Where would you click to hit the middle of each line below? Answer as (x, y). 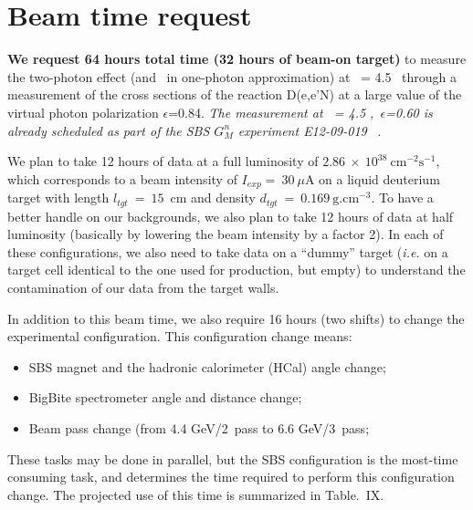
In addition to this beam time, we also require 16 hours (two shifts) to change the (236, 318)
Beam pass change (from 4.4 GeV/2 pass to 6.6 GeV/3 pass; (199, 427)
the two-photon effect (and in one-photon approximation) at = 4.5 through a (232, 76)
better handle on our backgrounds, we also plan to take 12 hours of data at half (231, 216)
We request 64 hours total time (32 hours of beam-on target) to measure (237, 59)
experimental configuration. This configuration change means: (180, 336)
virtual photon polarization (83, 112)
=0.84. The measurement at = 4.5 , (271, 112)
